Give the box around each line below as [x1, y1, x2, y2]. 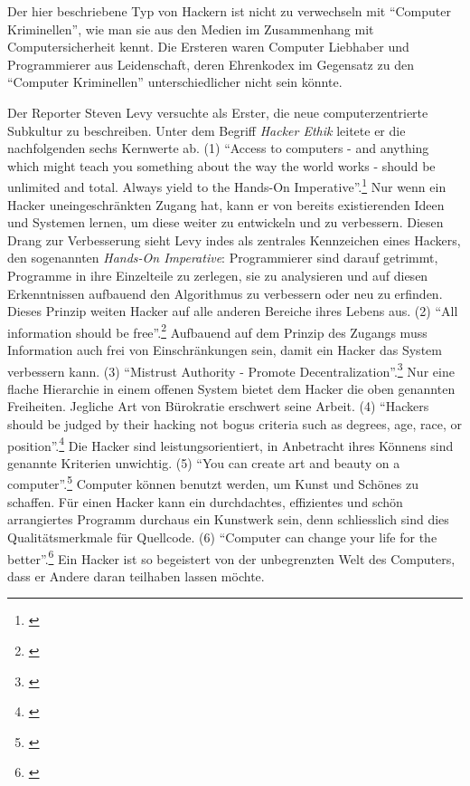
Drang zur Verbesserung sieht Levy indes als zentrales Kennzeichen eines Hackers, [7, 230, 461, 249]
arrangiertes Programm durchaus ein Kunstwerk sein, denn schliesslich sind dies [7, 510, 449, 529]
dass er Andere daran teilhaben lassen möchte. [7, 566, 265, 585]
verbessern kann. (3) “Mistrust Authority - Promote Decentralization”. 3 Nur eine [7, 359, 455, 380]
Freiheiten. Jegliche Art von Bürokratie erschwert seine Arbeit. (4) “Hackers [7, 397, 429, 416]
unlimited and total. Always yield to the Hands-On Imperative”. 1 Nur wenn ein [7, 175, 446, 196]
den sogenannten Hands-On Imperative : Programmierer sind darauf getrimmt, [7, 248, 438, 267]
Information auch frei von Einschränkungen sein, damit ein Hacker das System [7, 340, 442, 359]
